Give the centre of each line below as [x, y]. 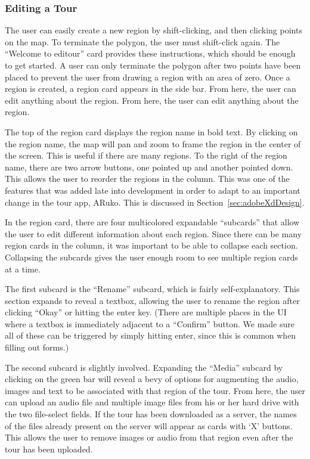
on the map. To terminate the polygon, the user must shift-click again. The [142, 41]
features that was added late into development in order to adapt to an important [153, 190]
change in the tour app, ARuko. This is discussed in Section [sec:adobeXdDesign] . [155, 202]
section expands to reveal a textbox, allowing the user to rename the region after [152, 300]
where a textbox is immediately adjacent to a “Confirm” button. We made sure [150, 323]
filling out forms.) [37, 347]
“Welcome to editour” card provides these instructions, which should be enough [150, 53]
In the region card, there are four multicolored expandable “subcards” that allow [152, 222]
